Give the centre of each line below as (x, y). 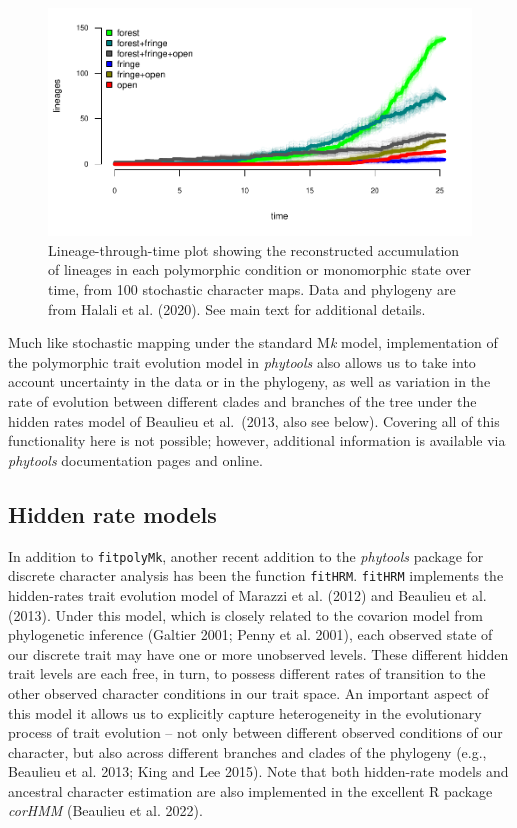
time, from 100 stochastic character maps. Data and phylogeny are (252, 289)
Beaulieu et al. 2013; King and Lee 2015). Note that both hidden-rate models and (258, 771)
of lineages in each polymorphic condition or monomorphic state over (260, 269)
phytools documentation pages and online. (135, 459)
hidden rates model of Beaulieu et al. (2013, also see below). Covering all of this (254, 420)
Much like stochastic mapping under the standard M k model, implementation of (253, 342)
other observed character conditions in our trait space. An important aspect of (248, 692)
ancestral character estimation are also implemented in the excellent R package (250, 790)
